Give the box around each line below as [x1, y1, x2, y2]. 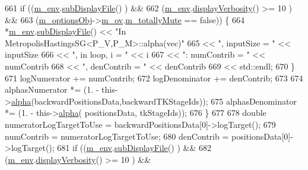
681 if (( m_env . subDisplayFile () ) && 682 [57, 141, 211, 154]
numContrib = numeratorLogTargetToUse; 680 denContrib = [5, 130, 229, 142]
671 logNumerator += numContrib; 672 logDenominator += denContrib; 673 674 [5, 71, 303, 84]
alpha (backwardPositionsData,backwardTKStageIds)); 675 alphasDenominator [11, 95, 297, 107]
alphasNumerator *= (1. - [5, 83, 99, 96]
